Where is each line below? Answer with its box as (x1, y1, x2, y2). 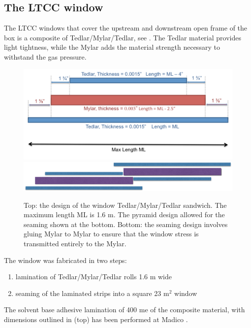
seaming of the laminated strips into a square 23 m (15, 288, 169, 298)
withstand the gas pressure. (4, 51, 87, 62)
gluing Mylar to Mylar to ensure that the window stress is (24, 229, 199, 239)
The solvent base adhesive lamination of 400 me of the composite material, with (4, 304, 245, 315)
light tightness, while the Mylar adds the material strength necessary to (4, 42, 220, 52)
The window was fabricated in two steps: (4, 255, 127, 265)
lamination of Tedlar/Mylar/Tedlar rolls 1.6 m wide (15, 271, 172, 282)
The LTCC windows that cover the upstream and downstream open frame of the (4, 23, 248, 33)
